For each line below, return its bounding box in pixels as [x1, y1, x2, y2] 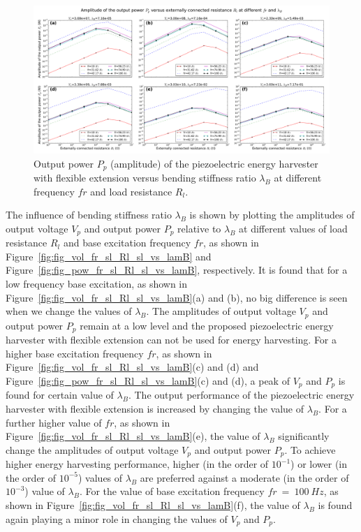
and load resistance [90, 184, 172, 198]
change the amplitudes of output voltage [6, 442, 179, 457]
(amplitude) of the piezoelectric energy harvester [110, 156, 318, 170]
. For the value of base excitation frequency [79, 484, 265, 498]
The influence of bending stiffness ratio [6, 207, 172, 222]
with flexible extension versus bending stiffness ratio [34, 170, 256, 185]
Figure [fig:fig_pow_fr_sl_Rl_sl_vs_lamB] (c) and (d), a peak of [6, 373, 290, 387]
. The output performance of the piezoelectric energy [128, 387, 355, 402]
